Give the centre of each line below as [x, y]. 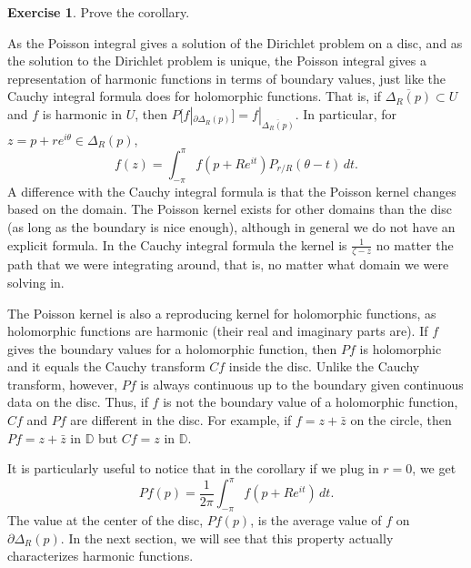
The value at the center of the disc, [105, 520]
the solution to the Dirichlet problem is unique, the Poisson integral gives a [217, 61]
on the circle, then [401, 420]
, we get [434, 468]
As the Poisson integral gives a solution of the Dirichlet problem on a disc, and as [235, 42]
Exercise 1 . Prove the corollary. [99, 12]
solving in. [36, 282]
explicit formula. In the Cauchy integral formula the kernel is [177, 244]
